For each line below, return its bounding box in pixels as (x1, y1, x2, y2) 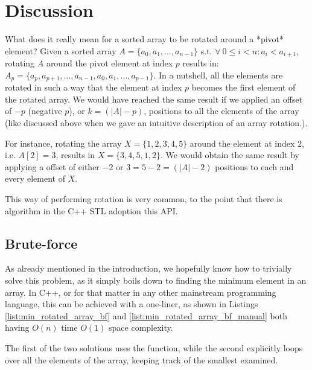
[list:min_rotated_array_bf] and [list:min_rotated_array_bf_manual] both (5, 309, 287, 322)
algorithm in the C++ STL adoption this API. (5, 204, 178, 217)
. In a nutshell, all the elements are (153, 68, 283, 81)
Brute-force (5, 234, 78, 252)
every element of (5, 172, 65, 185)
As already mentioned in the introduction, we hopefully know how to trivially (5, 262, 292, 275)
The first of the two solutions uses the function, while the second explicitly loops (5, 341, 303, 354)
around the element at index (189, 136, 295, 149)
